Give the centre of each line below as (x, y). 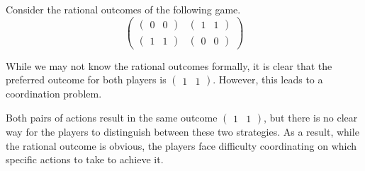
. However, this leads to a (268, 79)
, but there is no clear (310, 117)
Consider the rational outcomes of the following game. (123, 9)
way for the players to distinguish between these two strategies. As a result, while (182, 131)
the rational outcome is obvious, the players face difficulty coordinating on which (181, 145)
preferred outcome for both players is (86, 79)
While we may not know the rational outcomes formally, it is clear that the (169, 65)
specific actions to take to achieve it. (85, 159)
